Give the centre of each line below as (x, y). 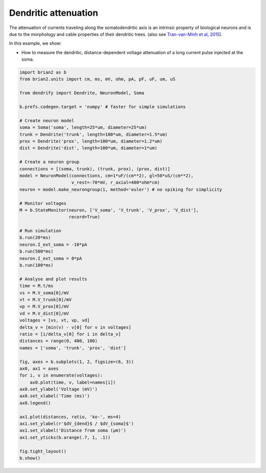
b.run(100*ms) (36, 265)
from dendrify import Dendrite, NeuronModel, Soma (82, 93)
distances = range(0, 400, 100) (59, 341)
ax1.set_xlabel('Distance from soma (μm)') (73, 430)
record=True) (84, 217)
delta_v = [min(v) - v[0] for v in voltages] (75, 327)
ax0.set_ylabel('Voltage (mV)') (59, 389)
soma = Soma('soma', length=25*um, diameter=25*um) (83, 127)
